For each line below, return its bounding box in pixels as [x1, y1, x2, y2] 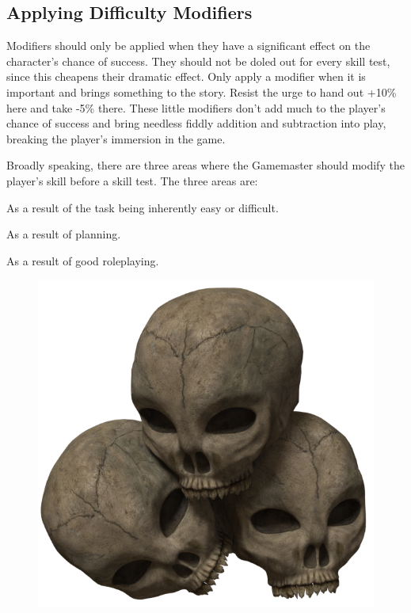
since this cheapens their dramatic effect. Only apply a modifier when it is [6, 68, 366, 85]
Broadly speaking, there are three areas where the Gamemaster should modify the [6, 157, 405, 173]
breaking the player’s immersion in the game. [6, 130, 226, 147]
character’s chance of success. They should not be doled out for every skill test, [6, 52, 390, 69]
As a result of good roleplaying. [6, 252, 159, 268]
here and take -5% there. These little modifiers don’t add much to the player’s [6, 99, 386, 116]
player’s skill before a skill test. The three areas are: [6, 172, 258, 188]
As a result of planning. [6, 226, 121, 242]
